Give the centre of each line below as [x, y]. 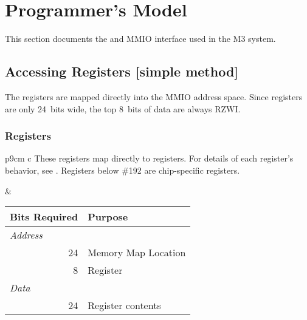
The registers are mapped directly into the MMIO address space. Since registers [154, 96]
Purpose [108, 217]
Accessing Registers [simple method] [122, 71]
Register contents [124, 305]
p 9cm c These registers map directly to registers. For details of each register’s [149, 158]
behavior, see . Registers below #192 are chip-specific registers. [122, 170]
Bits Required [44, 217]
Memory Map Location [137, 253]
